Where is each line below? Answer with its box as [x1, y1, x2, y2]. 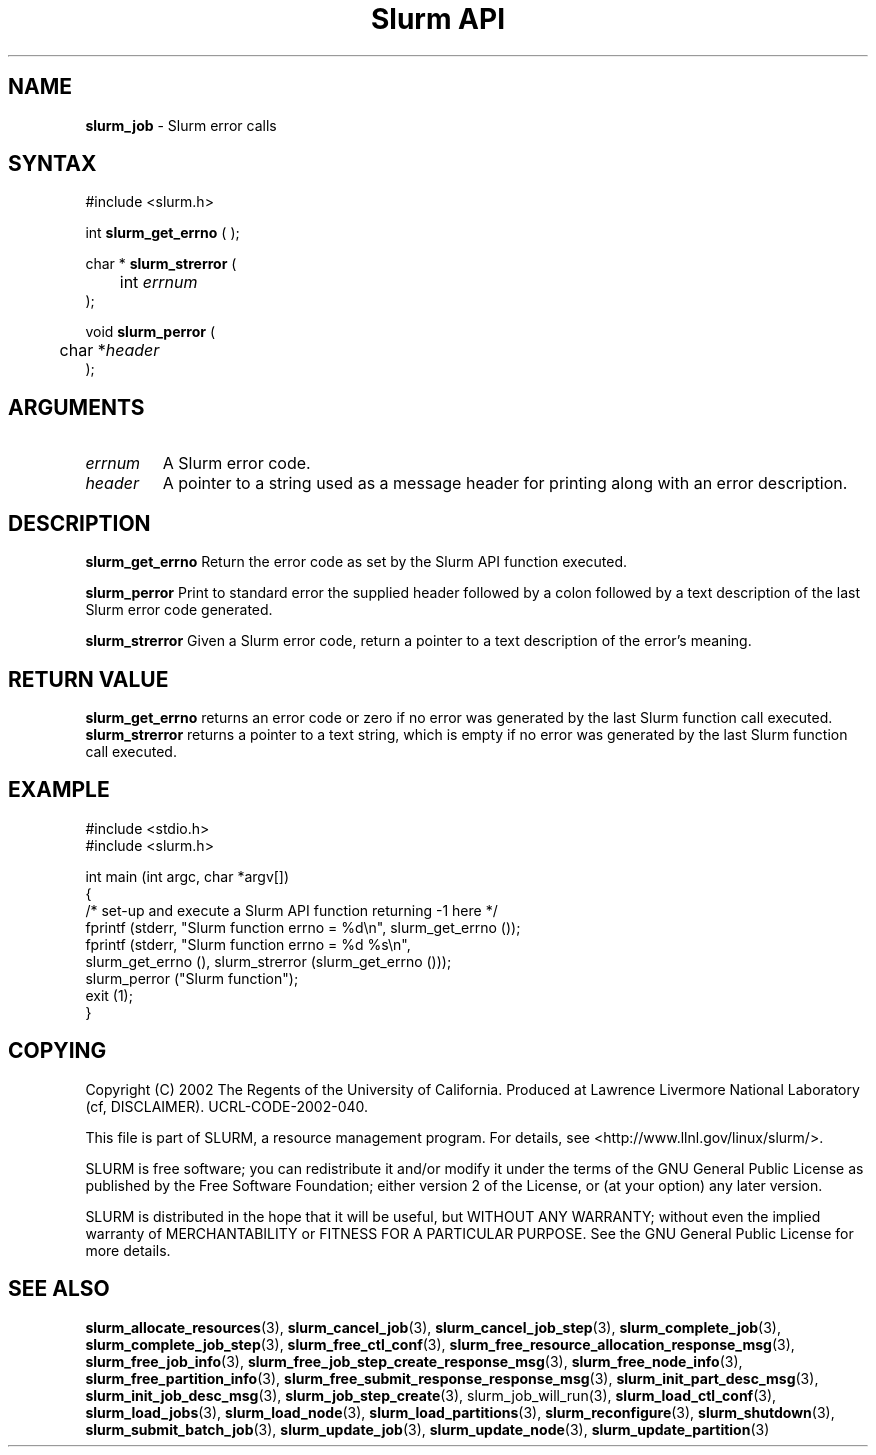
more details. [85, 1241, 171, 1259]
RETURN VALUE [8, 666, 169, 692]
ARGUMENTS [8, 394, 145, 420]
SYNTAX [8, 151, 97, 177]
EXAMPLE [8, 777, 110, 803]
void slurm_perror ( [85, 323, 216, 341]
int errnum [119, 272, 198, 293]
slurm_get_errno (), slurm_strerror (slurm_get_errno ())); [85, 952, 452, 970]
